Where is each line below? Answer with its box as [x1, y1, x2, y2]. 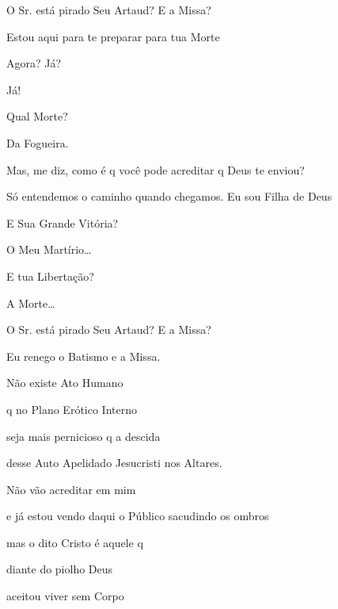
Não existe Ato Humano [6, 374, 123, 391]
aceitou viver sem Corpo [6, 588, 124, 604]
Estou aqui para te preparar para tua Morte [6, 28, 220, 44]
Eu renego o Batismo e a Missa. [6, 347, 161, 364]
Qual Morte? [6, 108, 68, 124]
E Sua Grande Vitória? [6, 214, 119, 231]
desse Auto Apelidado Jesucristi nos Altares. [6, 454, 222, 471]
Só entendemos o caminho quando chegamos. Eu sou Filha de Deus [6, 188, 332, 205]
